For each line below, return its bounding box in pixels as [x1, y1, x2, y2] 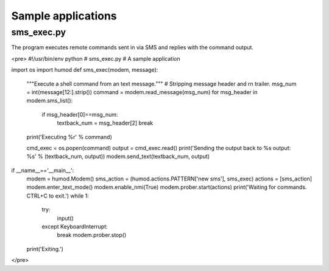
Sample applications [11, 9, 117, 22]
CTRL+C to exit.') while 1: [26, 192, 90, 199]
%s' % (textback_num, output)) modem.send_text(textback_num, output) [26, 153, 210, 160]
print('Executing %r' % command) [26, 133, 113, 140]
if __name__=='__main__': [11, 166, 74, 174]
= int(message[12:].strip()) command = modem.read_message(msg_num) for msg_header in [26, 88, 258, 95]
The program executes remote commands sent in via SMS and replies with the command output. [11, 44, 254, 51]
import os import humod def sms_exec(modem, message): [11, 66, 158, 74]
